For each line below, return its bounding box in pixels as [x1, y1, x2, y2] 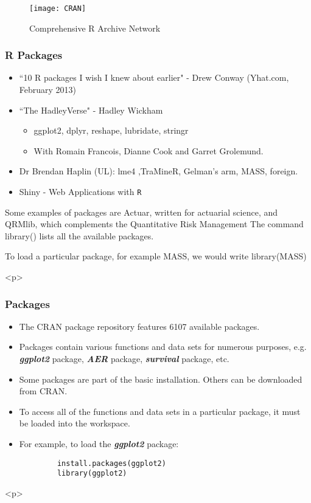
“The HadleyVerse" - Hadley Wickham [19, 103, 163, 116]
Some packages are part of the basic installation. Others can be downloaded [19, 372, 302, 385]
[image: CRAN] [29, 4, 86, 13]
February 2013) [19, 83, 77, 96]
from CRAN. [19, 385, 68, 397]
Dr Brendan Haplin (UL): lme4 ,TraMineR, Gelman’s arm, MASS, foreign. [19, 165, 298, 177]
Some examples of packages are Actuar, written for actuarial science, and [5, 205, 278, 218]
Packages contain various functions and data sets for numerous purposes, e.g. [19, 340, 307, 353]
